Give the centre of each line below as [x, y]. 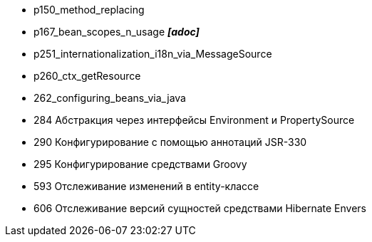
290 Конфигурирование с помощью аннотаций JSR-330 [170, 142]
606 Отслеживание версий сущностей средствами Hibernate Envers [200, 208]
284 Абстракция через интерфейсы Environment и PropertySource [194, 120]
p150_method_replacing [89, 10]
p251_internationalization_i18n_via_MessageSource [153, 54]
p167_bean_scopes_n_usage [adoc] [117, 32]
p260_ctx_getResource [87, 76]
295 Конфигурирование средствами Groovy [140, 164]
